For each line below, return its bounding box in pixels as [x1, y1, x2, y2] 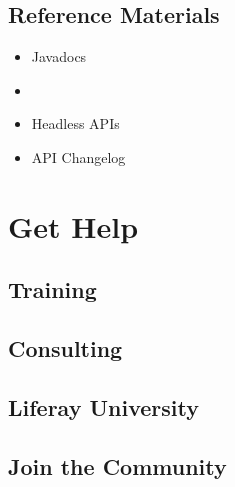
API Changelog [31, 146, 126, 167]
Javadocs [31, 46, 87, 67]
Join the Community [8, 450, 227, 481]
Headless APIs [31, 113, 120, 134]
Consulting [8, 333, 123, 364]
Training [8, 274, 97, 305]
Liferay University [8, 391, 199, 422]
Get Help [8, 205, 139, 246]
